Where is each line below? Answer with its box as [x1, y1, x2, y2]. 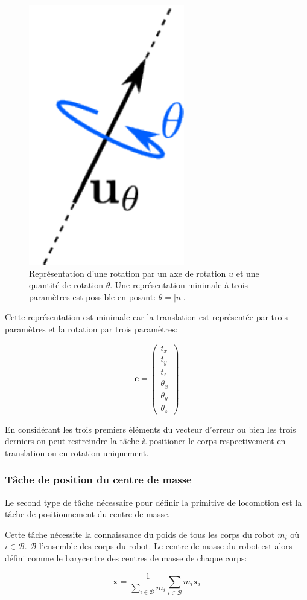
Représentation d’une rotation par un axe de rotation [29, 266, 226, 279]
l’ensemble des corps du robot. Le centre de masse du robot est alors [39, 540, 293, 552]
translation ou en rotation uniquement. [5, 446, 149, 459]
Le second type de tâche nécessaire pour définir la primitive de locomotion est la [5, 495, 302, 508]
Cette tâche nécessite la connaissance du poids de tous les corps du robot [5, 527, 275, 540]
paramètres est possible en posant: [29, 290, 156, 303]
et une [236, 266, 259, 279]
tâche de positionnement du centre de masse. [5, 508, 171, 520]
